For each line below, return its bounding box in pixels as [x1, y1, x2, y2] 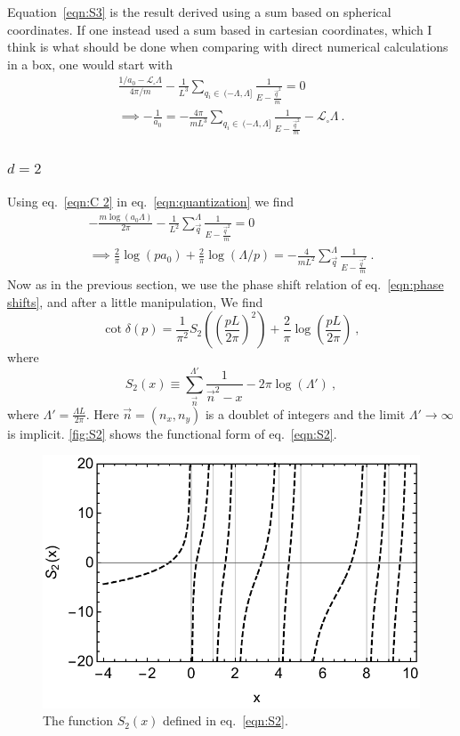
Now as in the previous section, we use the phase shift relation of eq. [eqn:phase [7, 275, 444, 294]
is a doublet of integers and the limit [205, 404, 406, 423]
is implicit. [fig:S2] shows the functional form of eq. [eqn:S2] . [7, 424, 337, 442]
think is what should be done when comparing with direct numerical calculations [7, 37, 448, 56]
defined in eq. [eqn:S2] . [163, 711, 288, 730]
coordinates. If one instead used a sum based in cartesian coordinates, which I [7, 20, 432, 38]
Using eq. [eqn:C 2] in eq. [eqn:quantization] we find [7, 191, 295, 210]
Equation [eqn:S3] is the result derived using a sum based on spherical [7, 3, 391, 20]
